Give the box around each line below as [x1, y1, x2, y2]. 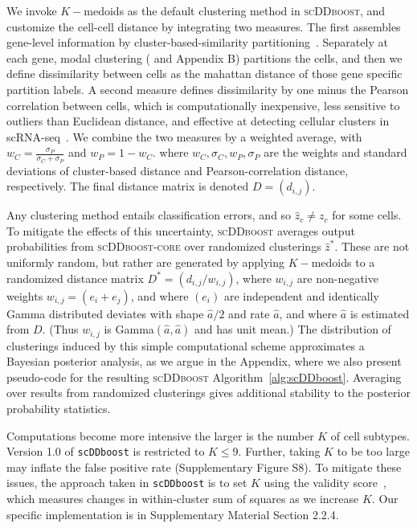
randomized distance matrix [6, 269, 144, 286]
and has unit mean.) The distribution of [194, 321, 391, 338]
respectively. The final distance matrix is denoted [6, 178, 249, 194]
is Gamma [104, 321, 154, 338]
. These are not [334, 238, 410, 255]
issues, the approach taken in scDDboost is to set [6, 474, 247, 491]
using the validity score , [264, 474, 386, 491]
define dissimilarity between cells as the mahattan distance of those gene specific [6, 65, 403, 82]
